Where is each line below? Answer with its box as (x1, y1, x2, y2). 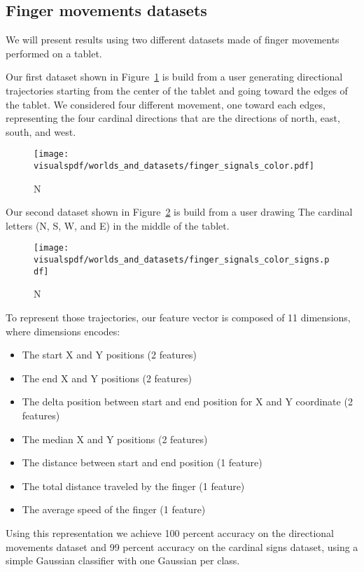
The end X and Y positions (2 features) (22, 370, 192, 385)
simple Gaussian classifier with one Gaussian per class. (6, 553, 240, 568)
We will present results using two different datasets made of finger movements (6, 32, 339, 47)
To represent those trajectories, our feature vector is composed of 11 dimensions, (6, 310, 351, 325)
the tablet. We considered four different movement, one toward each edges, (6, 97, 325, 111)
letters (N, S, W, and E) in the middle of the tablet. (6, 218, 230, 232)
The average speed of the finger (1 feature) (22, 502, 206, 517)
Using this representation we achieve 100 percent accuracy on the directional (6, 525, 334, 540)
